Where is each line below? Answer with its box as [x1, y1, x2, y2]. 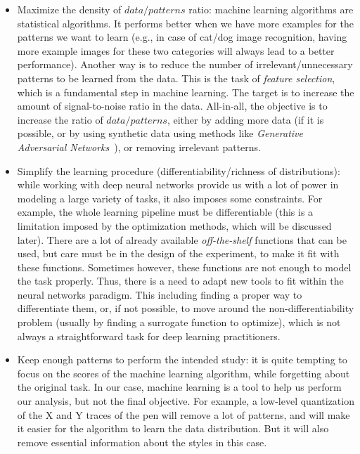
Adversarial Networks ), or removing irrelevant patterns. [17, 139, 262, 154]
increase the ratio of [17, 112, 103, 127]
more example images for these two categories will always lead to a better [17, 43, 335, 58]
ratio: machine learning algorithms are [188, 2, 354, 16]
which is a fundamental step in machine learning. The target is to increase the [17, 84, 354, 99]
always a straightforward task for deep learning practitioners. [17, 328, 281, 343]
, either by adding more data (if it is [167, 112, 324, 127]
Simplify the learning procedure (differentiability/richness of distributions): [17, 163, 340, 178]
